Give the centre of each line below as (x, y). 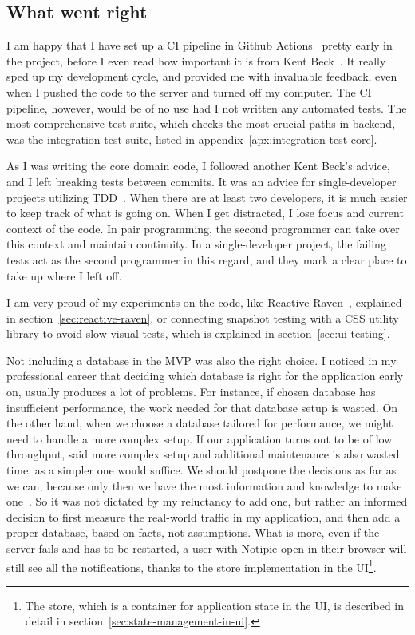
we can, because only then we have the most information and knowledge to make (204, 485)
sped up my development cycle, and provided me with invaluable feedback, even (202, 76)
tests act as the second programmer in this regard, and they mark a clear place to (207, 259)
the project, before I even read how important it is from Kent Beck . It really (196, 60)
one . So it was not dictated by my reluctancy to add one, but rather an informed (207, 501)
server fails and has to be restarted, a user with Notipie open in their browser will (207, 548)
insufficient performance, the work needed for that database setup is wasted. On (202, 407)
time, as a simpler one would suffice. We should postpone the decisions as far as (202, 470)
